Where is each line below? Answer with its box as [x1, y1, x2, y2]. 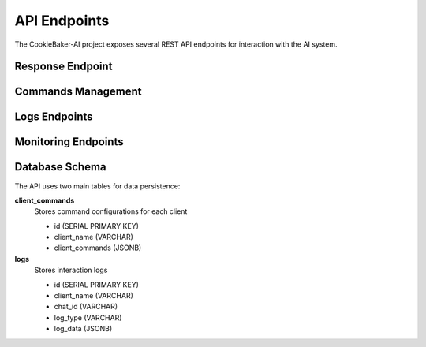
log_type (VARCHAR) [54, 312, 122, 323]
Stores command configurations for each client [34, 207, 188, 216]
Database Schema [14, 160, 106, 173]
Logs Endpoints [14, 110, 94, 124]
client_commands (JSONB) [54, 243, 142, 252]
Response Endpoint [14, 60, 113, 73]
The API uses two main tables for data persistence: [14, 181, 181, 191]
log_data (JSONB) [54, 324, 113, 334]
